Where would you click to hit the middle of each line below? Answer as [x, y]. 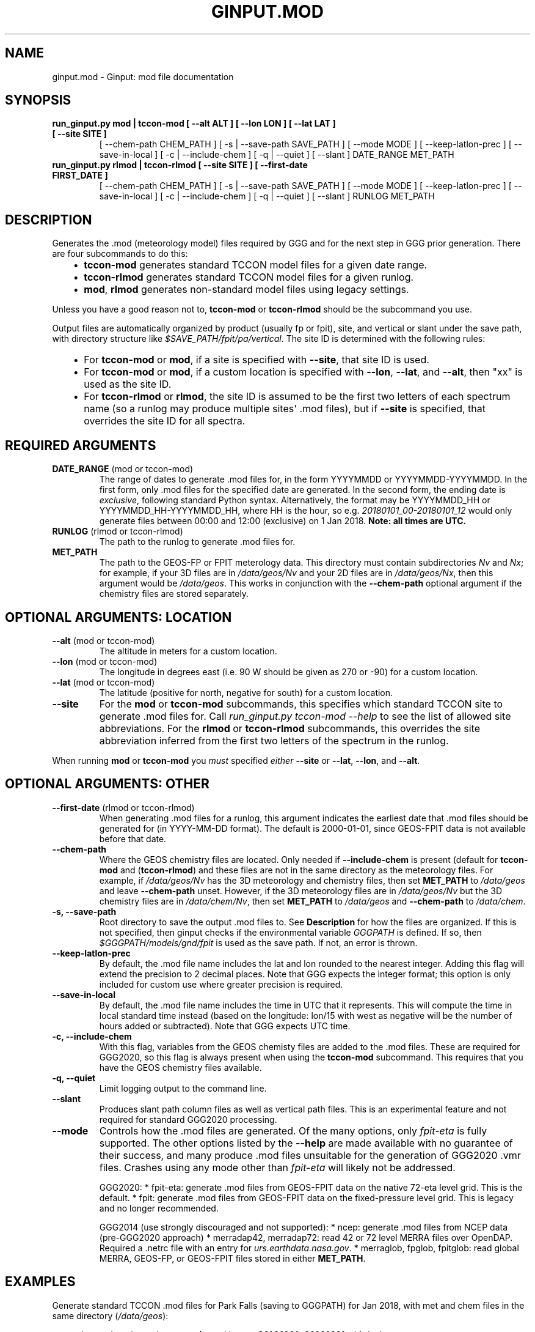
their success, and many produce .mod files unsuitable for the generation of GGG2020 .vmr [310, 1155]
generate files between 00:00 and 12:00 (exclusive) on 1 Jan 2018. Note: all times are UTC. [283, 521]
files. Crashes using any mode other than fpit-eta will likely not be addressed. [277, 1167]
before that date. [133, 838]
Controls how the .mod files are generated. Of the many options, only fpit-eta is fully [293, 1130]
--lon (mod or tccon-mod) [105, 661]
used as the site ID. [128, 384]
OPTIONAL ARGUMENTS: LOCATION [118, 617]
